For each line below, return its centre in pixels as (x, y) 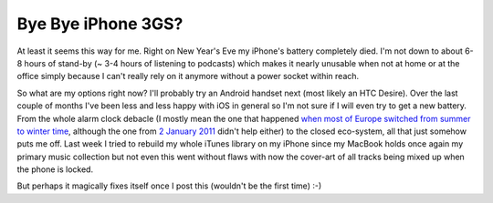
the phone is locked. (55, 169)
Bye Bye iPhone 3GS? (100, 24)
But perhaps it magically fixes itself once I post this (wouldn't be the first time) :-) (169, 186)
